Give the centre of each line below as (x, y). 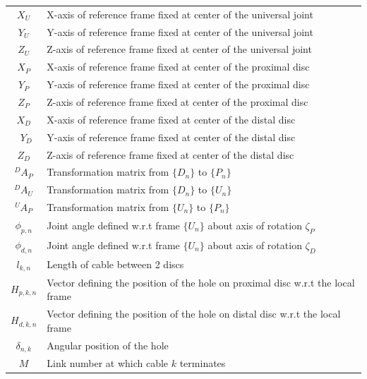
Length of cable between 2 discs (115, 264)
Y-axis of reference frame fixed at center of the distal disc (171, 137)
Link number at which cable (108, 363)
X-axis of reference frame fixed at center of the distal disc (171, 119)
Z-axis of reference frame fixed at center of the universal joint (179, 49)
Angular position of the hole (108, 345)
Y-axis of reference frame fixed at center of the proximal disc (178, 84)
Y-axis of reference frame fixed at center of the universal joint (180, 31)
